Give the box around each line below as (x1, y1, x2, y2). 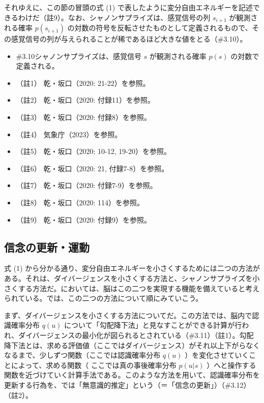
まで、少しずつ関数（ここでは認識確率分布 (18, 350, 161, 360)
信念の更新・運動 (4, 239, 90, 255)
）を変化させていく (185, 350, 249, 360)
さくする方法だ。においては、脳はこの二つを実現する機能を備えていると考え (4, 283, 260, 293)
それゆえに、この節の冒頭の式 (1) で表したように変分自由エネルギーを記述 (4, 2, 253, 12)
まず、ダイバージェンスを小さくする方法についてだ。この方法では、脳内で (4, 309, 252, 320)
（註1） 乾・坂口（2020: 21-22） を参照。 (16, 77, 150, 88)
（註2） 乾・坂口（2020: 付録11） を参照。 (16, 95, 155, 105)
